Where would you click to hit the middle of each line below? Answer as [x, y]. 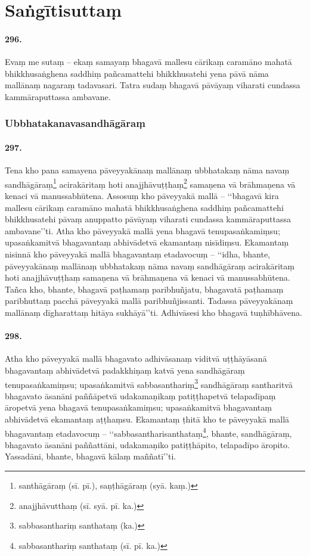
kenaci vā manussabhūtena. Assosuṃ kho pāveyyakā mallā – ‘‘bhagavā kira [142, 196]
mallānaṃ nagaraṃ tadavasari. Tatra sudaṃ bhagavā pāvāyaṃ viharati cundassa [153, 85]
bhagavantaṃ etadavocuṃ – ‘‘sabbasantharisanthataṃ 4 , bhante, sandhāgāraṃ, [148, 432]
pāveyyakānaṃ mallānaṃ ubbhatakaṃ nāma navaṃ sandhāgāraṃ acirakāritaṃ [150, 265]
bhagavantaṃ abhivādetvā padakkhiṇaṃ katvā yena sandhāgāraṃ [125, 370]
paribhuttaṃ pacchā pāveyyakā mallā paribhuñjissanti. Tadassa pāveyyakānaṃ [149, 301]
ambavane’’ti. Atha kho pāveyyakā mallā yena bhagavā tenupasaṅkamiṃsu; [142, 230]
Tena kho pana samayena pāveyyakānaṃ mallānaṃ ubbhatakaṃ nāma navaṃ [147, 170]
